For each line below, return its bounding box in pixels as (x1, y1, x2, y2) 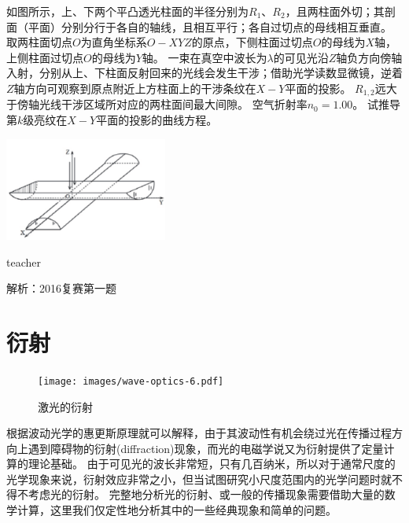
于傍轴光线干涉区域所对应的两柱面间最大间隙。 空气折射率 (6, 96, 308, 112)
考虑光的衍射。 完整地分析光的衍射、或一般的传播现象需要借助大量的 (28, 486, 385, 503)
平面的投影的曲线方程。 (96, 112, 218, 128)
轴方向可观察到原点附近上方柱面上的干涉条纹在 (13, 79, 256, 96)
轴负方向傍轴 (336, 49, 403, 65)
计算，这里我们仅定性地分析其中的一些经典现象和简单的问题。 (17, 502, 337, 518)
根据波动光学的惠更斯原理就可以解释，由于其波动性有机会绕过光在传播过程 (6, 425, 392, 441)
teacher (6, 253, 41, 270)
